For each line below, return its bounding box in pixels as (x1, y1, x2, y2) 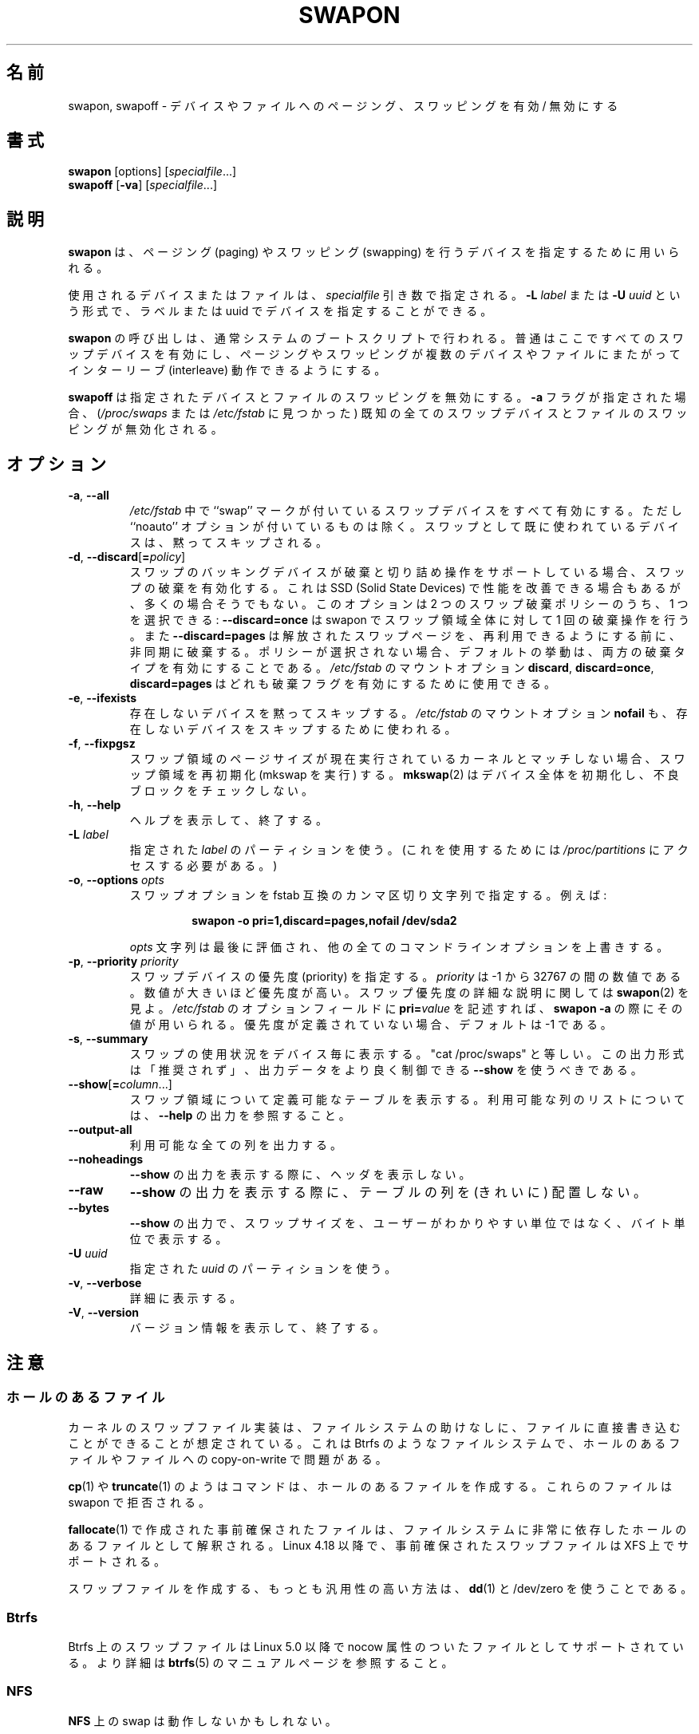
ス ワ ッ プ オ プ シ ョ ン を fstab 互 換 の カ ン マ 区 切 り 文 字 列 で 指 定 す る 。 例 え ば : (129, 888, 607, 903)
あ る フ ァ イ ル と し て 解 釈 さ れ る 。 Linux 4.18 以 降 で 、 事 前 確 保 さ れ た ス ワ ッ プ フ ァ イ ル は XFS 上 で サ (68, 1538, 689, 1553)
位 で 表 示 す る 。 (129, 1232, 227, 1246)
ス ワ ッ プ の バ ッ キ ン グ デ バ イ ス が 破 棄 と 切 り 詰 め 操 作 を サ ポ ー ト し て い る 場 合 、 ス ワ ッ (129, 565, 685, 579)
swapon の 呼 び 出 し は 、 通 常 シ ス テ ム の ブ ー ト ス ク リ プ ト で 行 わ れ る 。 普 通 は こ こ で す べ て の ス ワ (68, 331, 684, 346)
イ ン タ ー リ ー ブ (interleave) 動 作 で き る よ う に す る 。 (68, 363, 386, 377)
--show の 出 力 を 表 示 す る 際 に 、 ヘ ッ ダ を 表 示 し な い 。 (129, 1167, 471, 1182)
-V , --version (68, 1305, 139, 1320)
